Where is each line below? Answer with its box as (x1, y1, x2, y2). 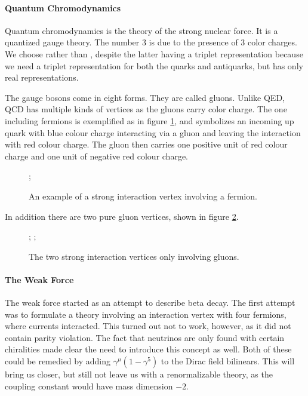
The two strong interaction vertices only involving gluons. (29, 250, 239, 262)
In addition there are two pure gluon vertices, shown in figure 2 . (5, 210, 239, 222)
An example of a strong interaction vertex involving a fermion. (29, 189, 257, 202)
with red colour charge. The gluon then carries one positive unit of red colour (5, 138, 288, 151)
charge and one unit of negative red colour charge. (5, 149, 188, 162)
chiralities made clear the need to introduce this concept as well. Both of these (5, 343, 292, 355)
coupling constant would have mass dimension (5, 379, 173, 392)
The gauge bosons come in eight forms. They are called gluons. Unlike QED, (5, 91, 285, 103)
